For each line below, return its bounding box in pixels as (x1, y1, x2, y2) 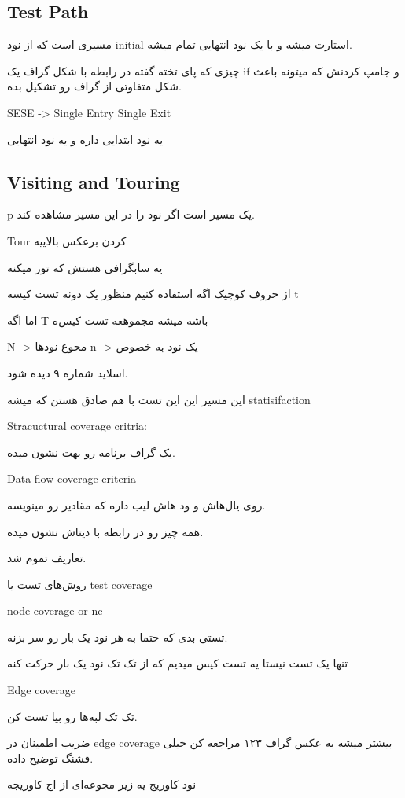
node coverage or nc (7, 602, 103, 619)
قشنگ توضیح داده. (7, 749, 94, 766)
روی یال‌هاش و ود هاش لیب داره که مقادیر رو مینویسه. (7, 496, 266, 513)
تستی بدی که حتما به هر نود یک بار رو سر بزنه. (7, 628, 228, 645)
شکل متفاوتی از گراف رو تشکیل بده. (7, 78, 182, 94)
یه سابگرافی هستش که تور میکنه (7, 259, 163, 275)
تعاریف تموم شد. (7, 550, 87, 566)
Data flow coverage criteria (7, 470, 137, 487)
